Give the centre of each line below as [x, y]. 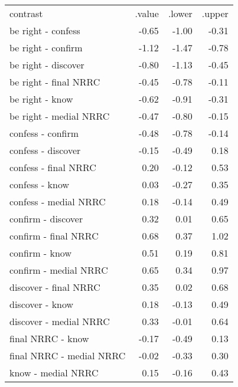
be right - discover [47, 65]
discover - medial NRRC [60, 321]
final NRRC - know [49, 338]
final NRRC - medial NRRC [68, 355]
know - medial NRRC [54, 373]
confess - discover [45, 150]
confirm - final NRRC [54, 236]
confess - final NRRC [53, 167]
